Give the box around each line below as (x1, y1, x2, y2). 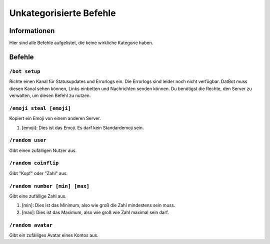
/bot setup (9, 68, 40, 74)
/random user (9, 137, 47, 143)
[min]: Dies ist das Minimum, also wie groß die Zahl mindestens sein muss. (21, 202, 175, 208)
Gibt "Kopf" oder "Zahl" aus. (9, 170, 68, 176)
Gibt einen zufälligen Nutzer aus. (9, 147, 77, 153)
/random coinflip (9, 160, 59, 166)
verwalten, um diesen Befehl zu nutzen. (9, 92, 91, 98)
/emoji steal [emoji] (9, 105, 71, 111)
